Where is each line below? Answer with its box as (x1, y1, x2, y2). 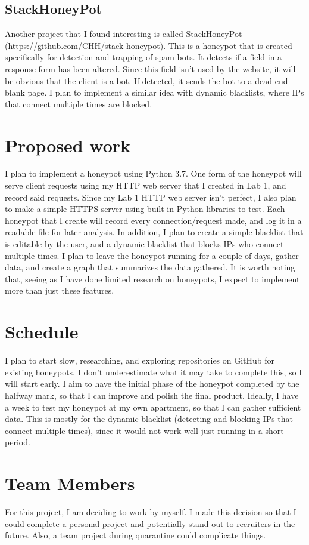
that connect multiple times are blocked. (5, 97, 152, 110)
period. (5, 436, 30, 448)
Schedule (5, 319, 79, 344)
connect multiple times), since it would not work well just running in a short (5, 424, 284, 436)
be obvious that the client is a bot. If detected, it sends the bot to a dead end (5, 74, 288, 87)
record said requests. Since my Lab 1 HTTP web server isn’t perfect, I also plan (5, 190, 296, 203)
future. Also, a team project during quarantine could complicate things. (5, 529, 266, 541)
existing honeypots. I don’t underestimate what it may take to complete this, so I (5, 365, 302, 378)
